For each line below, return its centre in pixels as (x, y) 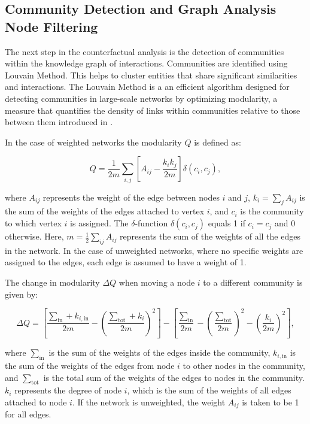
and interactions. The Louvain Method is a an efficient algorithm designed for (147, 87)
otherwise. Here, (34, 236)
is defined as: (218, 142)
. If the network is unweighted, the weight (149, 402)
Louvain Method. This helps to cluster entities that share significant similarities (151, 75)
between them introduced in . (59, 122)
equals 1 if (227, 223)
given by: (22, 294)
